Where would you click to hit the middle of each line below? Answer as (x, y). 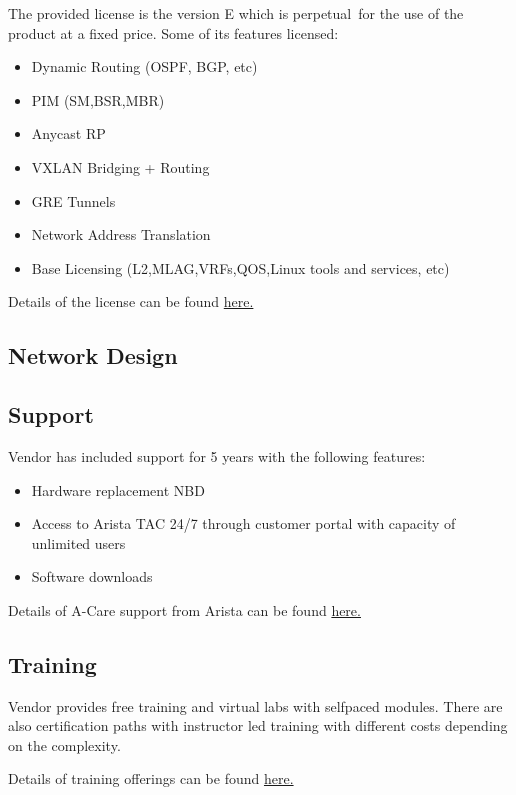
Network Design (93, 355)
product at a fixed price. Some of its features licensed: (173, 32)
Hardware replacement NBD (118, 489)
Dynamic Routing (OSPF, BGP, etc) (144, 66)
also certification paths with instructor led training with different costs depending (258, 725)
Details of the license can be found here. (131, 301)
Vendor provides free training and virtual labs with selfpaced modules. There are (255, 705)
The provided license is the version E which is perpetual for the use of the (236, 13)
